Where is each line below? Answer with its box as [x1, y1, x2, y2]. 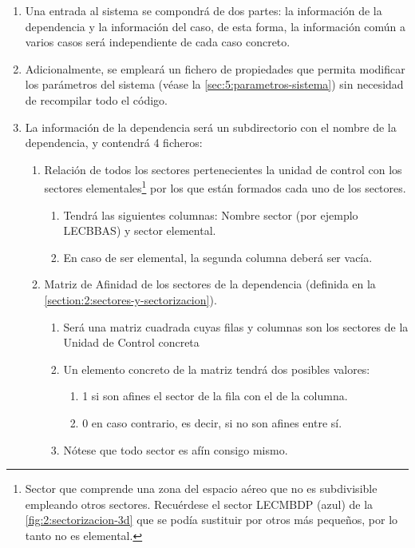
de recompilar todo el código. [25, 91, 168, 108]
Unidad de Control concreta [63, 334, 200, 351]
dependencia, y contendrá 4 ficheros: [25, 134, 203, 151]
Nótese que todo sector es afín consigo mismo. [63, 441, 288, 458]
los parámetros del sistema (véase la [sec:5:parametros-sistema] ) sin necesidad [25, 76, 404, 93]
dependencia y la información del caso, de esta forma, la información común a [25, 18, 406, 34]
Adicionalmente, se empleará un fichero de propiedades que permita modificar [25, 60, 405, 77]
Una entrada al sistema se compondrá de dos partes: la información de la [25, 2, 382, 18]
